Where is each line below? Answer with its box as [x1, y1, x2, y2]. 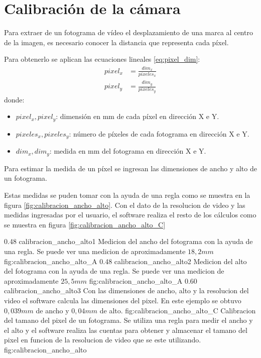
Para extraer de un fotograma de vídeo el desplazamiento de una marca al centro [4, 27, 253, 38]
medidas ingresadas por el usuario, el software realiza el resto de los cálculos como [4, 209, 256, 220]
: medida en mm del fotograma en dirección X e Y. [49, 146, 206, 156]
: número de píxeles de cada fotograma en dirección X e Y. [69, 128, 249, 139]
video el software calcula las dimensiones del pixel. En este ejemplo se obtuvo [4, 295, 241, 305]
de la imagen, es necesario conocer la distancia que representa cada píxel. [4, 37, 229, 47]
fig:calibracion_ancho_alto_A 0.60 [89, 275, 197, 286]
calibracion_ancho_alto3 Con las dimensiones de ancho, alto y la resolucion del [4, 285, 249, 296]
